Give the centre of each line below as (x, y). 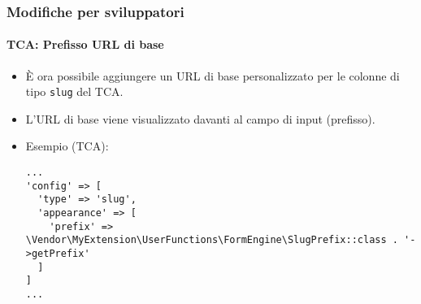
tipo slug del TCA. (74, 91)
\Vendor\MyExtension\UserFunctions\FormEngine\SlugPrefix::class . (212, 240)
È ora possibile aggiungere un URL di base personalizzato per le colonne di (213, 75)
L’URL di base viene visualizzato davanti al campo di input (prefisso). (200, 118)
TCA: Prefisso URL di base (85, 44)
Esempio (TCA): (67, 146)
